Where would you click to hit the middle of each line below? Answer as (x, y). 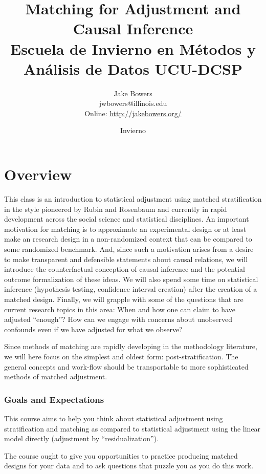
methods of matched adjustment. (56, 376)
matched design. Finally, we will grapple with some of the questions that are (124, 299)
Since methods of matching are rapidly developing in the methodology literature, (131, 346)
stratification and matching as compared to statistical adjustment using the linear (132, 428)
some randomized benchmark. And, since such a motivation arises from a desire (129, 249)
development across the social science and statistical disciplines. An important (127, 219)
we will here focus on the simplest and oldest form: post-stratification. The (121, 356)
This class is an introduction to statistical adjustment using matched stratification (133, 199)
